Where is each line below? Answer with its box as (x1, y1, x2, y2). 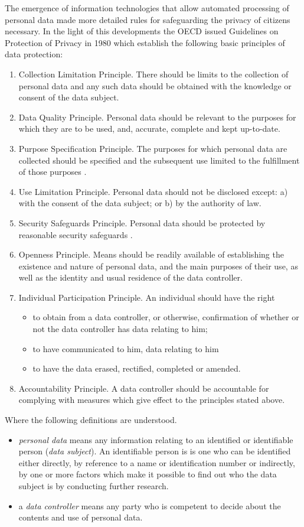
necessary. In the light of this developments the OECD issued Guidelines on (5, 25, 279, 37)
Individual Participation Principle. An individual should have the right (18, 291, 275, 303)
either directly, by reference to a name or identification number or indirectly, (18, 456, 295, 469)
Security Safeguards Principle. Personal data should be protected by (18, 216, 266, 229)
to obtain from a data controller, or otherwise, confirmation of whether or (32, 311, 299, 323)
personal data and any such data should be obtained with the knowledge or (18, 79, 292, 92)
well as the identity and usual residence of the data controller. (18, 271, 243, 284)
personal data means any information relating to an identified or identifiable (18, 433, 293, 445)
